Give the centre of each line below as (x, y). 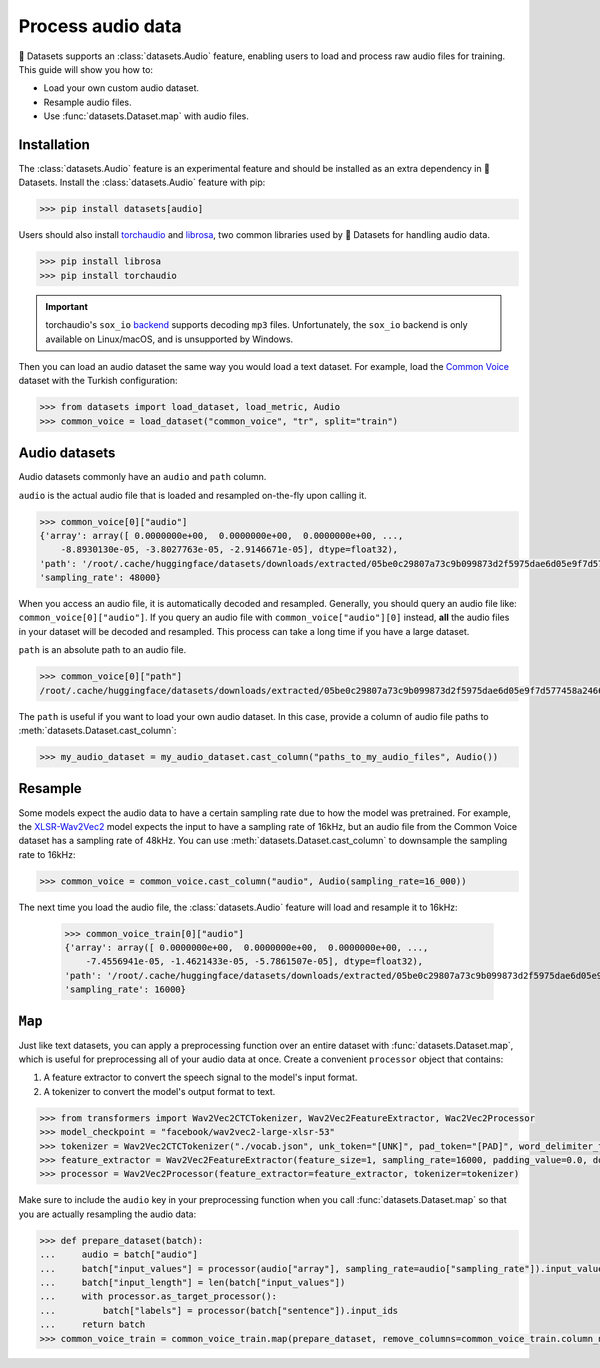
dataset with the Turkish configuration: (98, 381)
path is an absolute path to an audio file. (102, 650)
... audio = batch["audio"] (119, 1254)
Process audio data (100, 26)
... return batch (92, 1324)
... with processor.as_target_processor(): (158, 1296)
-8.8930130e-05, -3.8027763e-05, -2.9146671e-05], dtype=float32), (229, 549)
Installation (54, 144)
